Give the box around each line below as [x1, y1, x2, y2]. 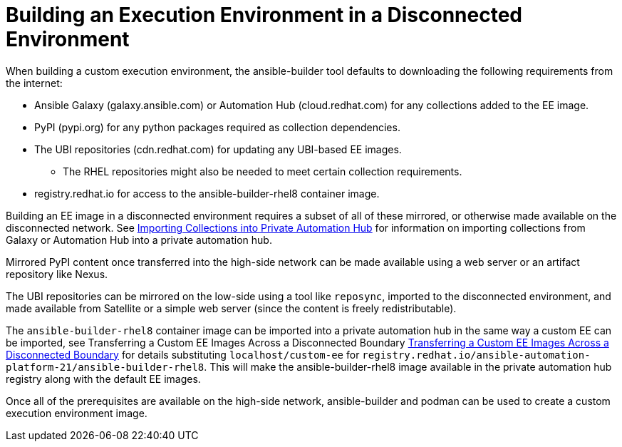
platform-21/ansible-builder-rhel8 [6, 361, 204, 373]
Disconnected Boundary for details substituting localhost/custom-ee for [6, 348, 360, 361]
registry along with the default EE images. [6, 372, 201, 385]
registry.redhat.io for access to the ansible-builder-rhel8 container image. [34, 187, 380, 200]
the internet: [6, 76, 63, 89]
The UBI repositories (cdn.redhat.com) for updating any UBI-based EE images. [34, 143, 402, 155]
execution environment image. [6, 406, 147, 419]
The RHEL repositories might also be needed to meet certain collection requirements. [63, 165, 462, 178]
